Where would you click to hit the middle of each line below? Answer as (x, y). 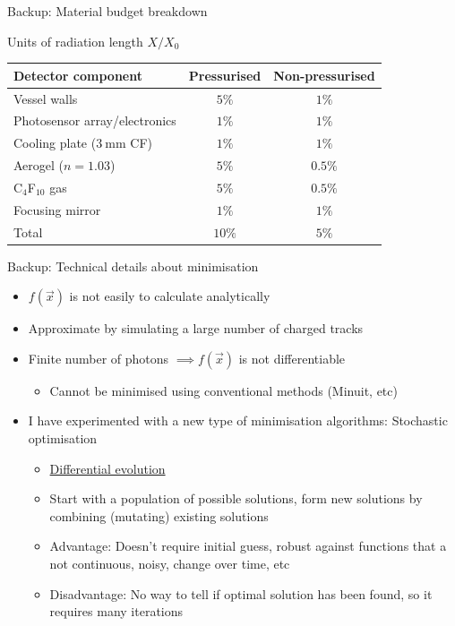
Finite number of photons (99, 358)
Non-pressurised (324, 75)
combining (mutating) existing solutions (159, 515)
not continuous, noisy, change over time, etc (170, 564)
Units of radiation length (75, 41)
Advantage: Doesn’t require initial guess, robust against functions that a (248, 546)
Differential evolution (107, 468)
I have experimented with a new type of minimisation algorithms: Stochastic (238, 420)
